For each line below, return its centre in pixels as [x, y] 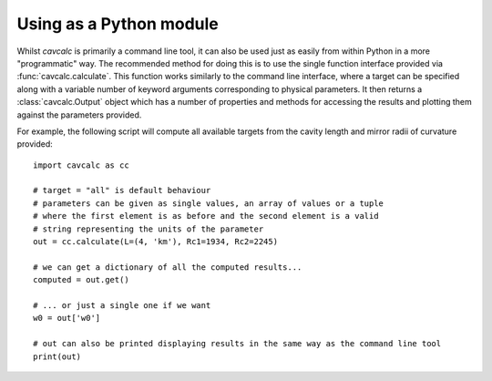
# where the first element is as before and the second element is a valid [206, 216]
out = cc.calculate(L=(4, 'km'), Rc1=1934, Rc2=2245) [155, 242]
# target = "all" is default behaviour [122, 190]
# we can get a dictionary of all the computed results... [168, 267]
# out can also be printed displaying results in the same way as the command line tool [237, 344]
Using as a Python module [118, 24]
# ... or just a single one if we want [122, 305]
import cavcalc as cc [81, 165]
